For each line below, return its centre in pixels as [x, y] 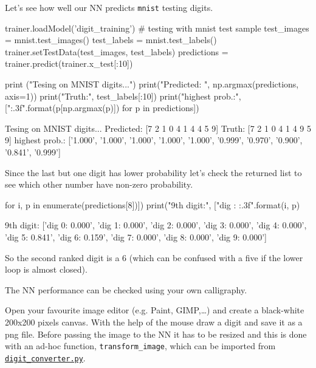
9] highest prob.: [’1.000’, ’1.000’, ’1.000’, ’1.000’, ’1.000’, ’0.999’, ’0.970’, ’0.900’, [154, 140]
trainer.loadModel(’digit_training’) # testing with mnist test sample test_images [157, 28]
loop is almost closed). [46, 269]
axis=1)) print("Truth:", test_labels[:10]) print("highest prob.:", [123, 96]
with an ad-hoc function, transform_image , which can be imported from [140, 346]
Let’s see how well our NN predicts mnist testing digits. [109, 7]
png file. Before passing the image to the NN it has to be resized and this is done [156, 334]
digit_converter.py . [45, 357]
